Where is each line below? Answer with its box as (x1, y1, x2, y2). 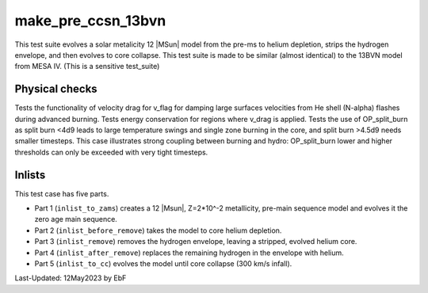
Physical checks (14, 82, 98, 96)
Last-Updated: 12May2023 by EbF (14, 273, 127, 283)
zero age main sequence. (34, 215, 118, 224)
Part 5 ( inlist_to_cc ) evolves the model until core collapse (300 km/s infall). (34, 259, 292, 268)
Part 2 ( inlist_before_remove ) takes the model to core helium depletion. (34, 226, 282, 235)
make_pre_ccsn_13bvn (14, 12, 166, 29)
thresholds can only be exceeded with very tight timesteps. (14, 147, 208, 157)
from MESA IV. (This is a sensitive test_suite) (14, 62, 160, 71)
